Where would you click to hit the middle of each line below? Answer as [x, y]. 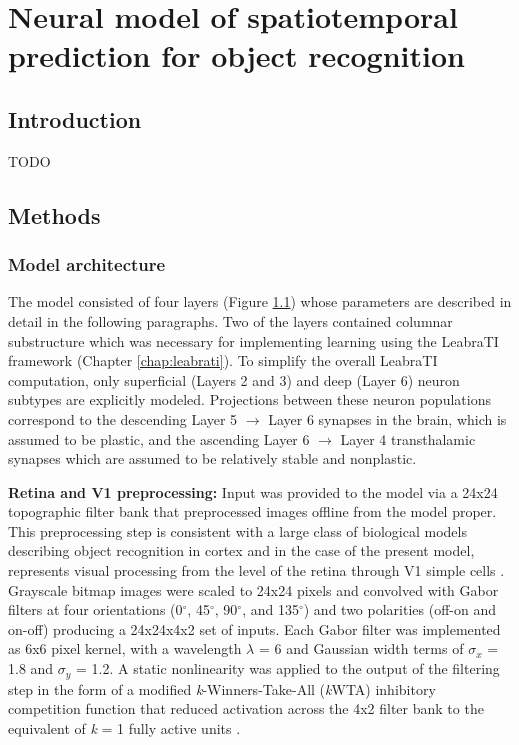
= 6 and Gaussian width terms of [361, 648]
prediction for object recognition [236, 55]
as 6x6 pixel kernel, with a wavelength [125, 648]
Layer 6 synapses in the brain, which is [387, 418]
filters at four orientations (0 [95, 609]
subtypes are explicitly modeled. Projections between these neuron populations [249, 399]
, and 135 [270, 609]
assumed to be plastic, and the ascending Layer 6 [159, 438]
